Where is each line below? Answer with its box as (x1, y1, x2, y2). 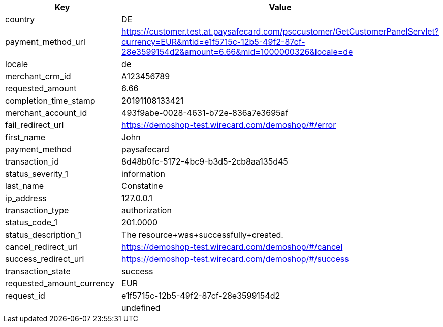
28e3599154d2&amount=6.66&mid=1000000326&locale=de (121, 47, 353, 57)
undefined (121, 303, 161, 313)
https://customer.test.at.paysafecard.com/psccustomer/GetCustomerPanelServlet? (121, 26, 439, 37)
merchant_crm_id (5, 71, 71, 81)
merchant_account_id (5, 108, 87, 118)
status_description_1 (5, 230, 81, 240)
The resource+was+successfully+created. (121, 230, 283, 240)
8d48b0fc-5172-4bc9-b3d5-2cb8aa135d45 (121, 156, 288, 167)
